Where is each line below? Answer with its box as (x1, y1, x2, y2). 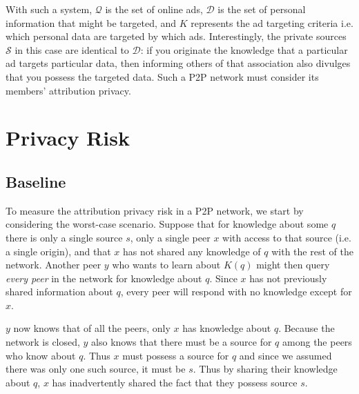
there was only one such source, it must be (6, 362, 186, 376)
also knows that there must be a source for (91, 335, 272, 349)
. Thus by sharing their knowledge (193, 362, 338, 376)
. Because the (278, 321, 335, 335)
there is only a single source (6, 230, 123, 244)
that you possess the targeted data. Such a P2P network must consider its (6, 69, 319, 83)
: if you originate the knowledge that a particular (140, 42, 348, 57)
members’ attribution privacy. (6, 83, 131, 97)
